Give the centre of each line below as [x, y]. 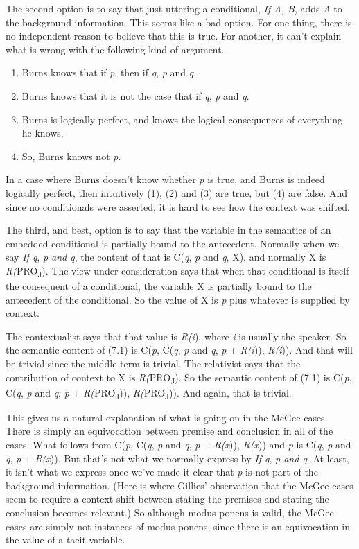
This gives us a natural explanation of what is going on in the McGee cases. [167, 417]
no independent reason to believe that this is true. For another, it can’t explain [174, 36]
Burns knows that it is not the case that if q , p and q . [135, 95]
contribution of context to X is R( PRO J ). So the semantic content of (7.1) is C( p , [179, 378]
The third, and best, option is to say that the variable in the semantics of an [168, 230]
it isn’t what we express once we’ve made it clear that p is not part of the [162, 472]
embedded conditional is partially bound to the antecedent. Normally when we [173, 243]
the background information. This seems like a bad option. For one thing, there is [179, 22]
